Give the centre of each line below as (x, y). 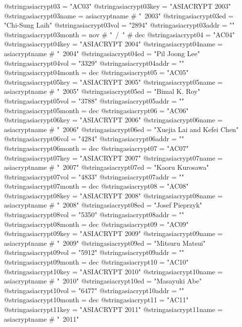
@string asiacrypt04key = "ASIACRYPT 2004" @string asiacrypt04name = (113, 44)
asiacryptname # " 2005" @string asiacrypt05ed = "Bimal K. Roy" (102, 91)
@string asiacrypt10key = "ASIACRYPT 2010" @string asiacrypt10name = (113, 271)
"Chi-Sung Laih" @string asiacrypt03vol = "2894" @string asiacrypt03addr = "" (119, 25)
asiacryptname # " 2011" (41, 319)
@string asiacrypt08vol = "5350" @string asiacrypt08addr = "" (94, 215)
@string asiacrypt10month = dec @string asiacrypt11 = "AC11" (96, 300)
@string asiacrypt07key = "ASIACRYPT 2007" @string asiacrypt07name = (113, 157)
